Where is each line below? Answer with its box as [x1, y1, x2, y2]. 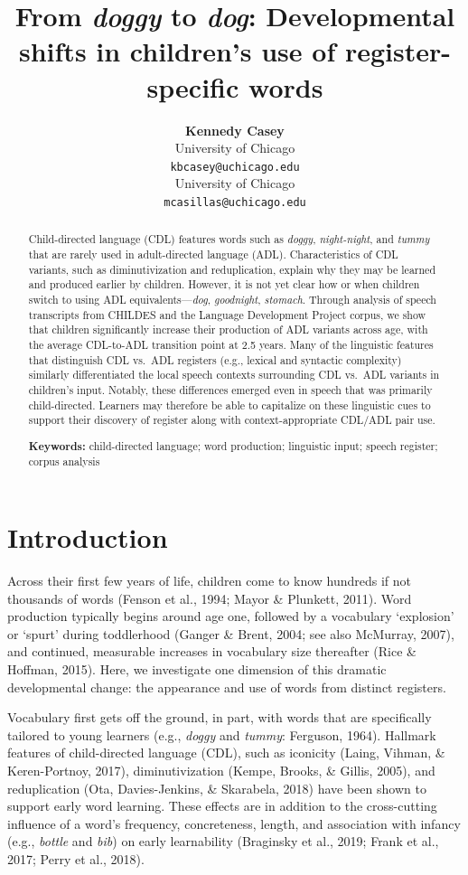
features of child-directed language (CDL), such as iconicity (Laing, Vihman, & [7, 743, 445, 762]
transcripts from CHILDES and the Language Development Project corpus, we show [28, 306, 426, 322]
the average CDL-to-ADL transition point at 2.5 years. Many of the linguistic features [28, 336, 434, 352]
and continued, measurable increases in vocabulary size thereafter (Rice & [7, 642, 417, 661]
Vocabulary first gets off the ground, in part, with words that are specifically [7, 708, 432, 727]
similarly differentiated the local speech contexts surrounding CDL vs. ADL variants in [28, 367, 440, 382]
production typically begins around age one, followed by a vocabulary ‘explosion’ [7, 607, 454, 626]
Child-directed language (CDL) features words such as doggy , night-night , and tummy [28, 231, 430, 247]
